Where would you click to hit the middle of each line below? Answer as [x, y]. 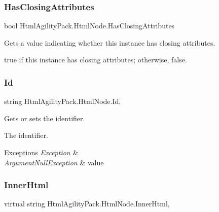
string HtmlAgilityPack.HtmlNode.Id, [63, 101]
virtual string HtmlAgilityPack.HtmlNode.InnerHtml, [87, 204]
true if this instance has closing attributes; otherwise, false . [96, 60]
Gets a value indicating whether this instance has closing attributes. [110, 42]
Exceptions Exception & [41, 152]
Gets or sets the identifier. [45, 118]
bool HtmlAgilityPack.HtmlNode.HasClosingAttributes [89, 26]
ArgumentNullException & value [54, 162]
